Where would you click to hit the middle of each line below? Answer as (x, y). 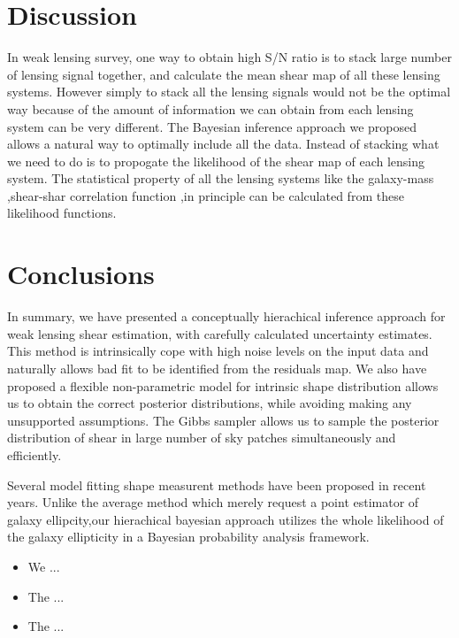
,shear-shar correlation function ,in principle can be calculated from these (206, 195)
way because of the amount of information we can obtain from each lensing (210, 108)
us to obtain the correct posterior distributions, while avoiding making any (210, 403)
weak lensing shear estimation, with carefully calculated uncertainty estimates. (220, 333)
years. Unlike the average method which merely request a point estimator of (213, 502)
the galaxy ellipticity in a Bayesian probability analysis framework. (188, 537)
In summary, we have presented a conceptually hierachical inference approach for (226, 316)
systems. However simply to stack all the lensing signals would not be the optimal (229, 92)
